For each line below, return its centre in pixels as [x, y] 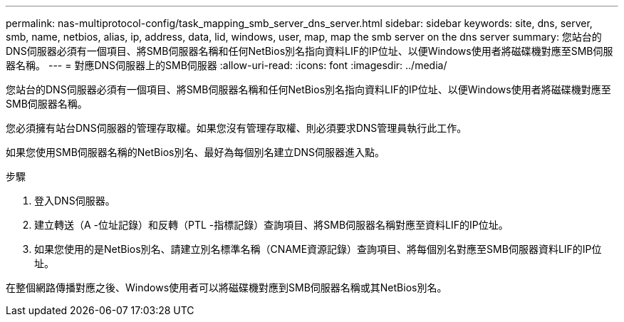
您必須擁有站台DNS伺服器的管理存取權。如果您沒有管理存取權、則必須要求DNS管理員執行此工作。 [236, 128]
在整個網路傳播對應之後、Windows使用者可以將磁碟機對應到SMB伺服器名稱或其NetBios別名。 [227, 287]
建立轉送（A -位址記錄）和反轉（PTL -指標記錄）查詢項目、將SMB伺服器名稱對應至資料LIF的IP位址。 [271, 225]
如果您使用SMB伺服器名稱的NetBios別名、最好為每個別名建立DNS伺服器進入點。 [196, 152]
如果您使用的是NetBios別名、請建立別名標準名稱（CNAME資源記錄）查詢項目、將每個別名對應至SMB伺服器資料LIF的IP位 [318, 249]
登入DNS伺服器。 [75, 201]
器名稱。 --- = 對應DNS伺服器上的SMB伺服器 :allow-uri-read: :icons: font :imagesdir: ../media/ [227, 65]
